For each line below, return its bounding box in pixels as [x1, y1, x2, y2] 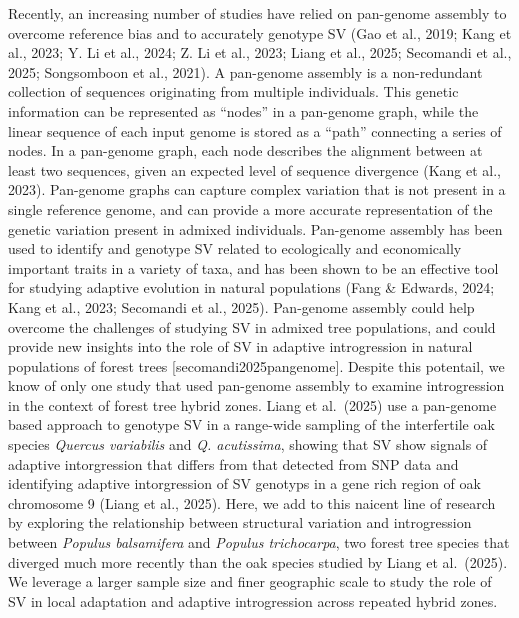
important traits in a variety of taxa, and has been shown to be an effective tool [8, 257, 499, 278]
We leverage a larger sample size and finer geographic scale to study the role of [8, 571, 492, 592]
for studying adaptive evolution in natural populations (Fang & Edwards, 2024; [8, 277, 495, 298]
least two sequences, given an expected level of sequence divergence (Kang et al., [8, 159, 501, 180]
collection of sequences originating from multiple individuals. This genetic [8, 81, 459, 102]
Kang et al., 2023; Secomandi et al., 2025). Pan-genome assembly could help [8, 296, 475, 317]
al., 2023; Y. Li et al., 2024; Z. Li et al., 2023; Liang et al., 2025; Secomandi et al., [8, 42, 512, 63]
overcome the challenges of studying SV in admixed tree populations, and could [8, 316, 496, 337]
